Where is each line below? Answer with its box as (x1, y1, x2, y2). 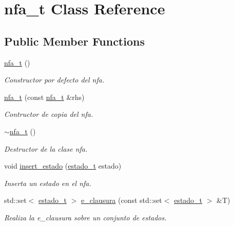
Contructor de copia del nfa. (4, 109, 93, 119)
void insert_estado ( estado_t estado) (4, 160, 122, 171)
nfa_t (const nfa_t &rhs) (4, 91, 85, 102)
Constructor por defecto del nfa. (4, 74, 105, 85)
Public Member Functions (4, 33, 145, 49)
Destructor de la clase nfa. (4, 143, 88, 154)
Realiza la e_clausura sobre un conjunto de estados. (4, 212, 167, 222)
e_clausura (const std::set (81, 195, 162, 206)
